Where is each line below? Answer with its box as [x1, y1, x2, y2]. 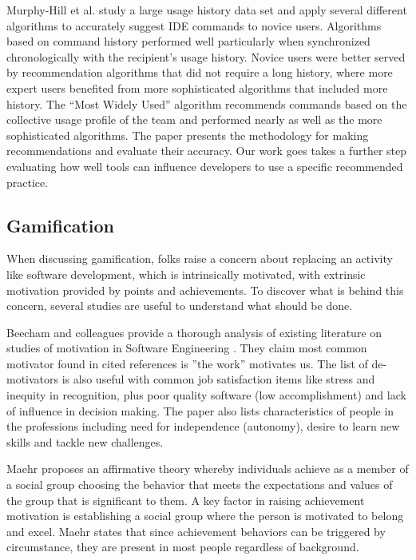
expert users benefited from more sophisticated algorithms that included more [6, 79, 388, 96]
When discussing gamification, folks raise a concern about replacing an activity [6, 250, 393, 267]
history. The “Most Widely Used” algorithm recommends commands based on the [6, 95, 407, 112]
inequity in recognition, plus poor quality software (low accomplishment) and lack [6, 387, 406, 403]
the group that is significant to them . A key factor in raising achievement [6, 491, 365, 508]
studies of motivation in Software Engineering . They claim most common [6, 340, 367, 356]
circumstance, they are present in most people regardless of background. [6, 538, 359, 555]
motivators [6, 371, 59, 387]
